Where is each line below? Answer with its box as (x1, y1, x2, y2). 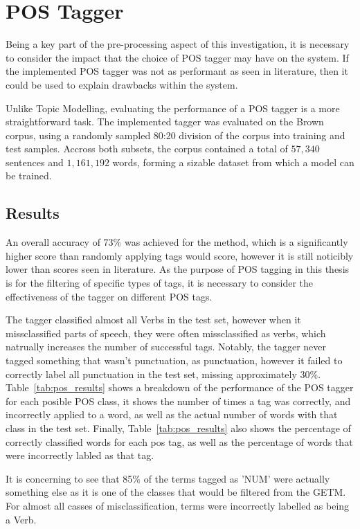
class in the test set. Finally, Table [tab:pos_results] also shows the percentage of (6, 420, 351, 435)
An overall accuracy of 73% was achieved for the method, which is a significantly (6, 235, 348, 249)
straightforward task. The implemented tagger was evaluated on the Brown (6, 114, 324, 129)
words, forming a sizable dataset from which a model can (112, 154, 354, 169)
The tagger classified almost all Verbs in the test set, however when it (6, 312, 301, 327)
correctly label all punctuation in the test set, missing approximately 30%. (6, 366, 321, 381)
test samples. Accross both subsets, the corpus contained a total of (6, 141, 288, 156)
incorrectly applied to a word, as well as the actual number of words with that (6, 407, 338, 422)
